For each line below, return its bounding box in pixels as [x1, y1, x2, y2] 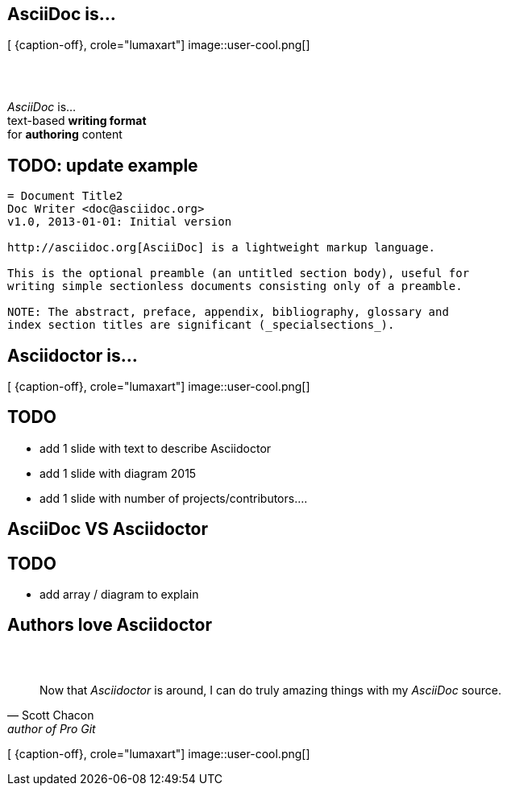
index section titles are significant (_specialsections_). [7, 318, 395, 332]
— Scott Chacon [7, 708, 94, 723]
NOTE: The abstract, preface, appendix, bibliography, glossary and [7, 305, 449, 319]
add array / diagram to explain [39, 587, 199, 602]
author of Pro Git [7, 722, 96, 736]
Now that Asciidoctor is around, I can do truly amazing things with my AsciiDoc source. [39, 683, 501, 698]
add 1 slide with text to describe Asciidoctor [39, 441, 272, 455]
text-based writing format [7, 114, 147, 128]
